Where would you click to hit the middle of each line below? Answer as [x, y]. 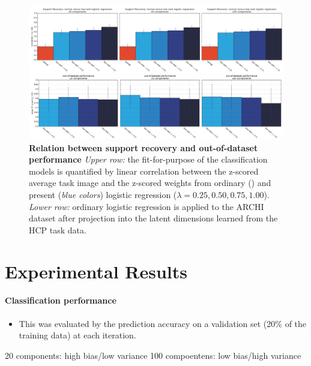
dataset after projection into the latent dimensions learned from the [153, 218]
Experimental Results [96, 271]
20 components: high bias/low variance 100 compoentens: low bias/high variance [153, 355]
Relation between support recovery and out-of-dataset [143, 147]
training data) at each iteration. [77, 335]
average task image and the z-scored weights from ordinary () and [150, 183]
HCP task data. [58, 229]
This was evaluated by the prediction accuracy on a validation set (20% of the [163, 323]
